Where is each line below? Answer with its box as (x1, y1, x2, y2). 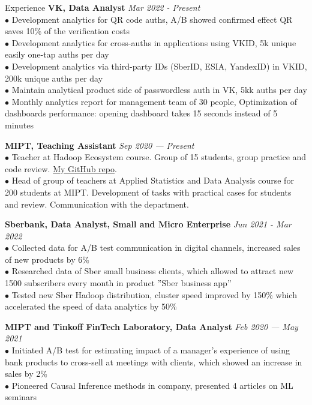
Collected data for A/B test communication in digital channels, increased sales (11, 241, 301, 254)
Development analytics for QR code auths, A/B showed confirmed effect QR (11, 13, 293, 25)
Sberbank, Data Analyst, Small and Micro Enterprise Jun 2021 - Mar (5, 218, 292, 230)
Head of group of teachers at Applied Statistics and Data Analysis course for (11, 174, 294, 187)
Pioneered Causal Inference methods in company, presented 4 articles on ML (11, 379, 293, 391)
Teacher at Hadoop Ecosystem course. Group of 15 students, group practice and (11, 151, 307, 163)
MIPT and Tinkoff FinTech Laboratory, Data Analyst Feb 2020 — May (5, 320, 298, 332)
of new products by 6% (5, 253, 89, 265)
